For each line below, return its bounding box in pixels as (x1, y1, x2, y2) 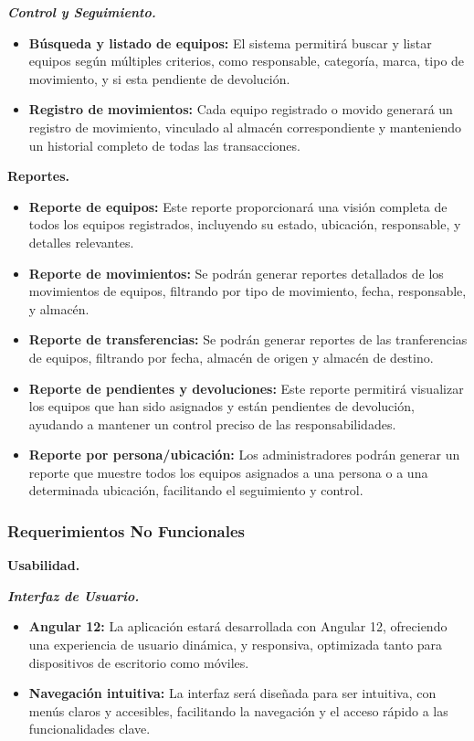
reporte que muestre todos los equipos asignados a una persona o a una (28, 462, 428, 482)
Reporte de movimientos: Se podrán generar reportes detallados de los (28, 263, 444, 282)
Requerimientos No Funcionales (7, 519, 245, 542)
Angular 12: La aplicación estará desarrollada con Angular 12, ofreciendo (28, 617, 448, 636)
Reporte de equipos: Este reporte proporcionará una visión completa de (28, 196, 448, 216)
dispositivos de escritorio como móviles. (28, 652, 249, 672)
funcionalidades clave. (28, 719, 151, 738)
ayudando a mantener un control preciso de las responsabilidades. (28, 414, 396, 433)
